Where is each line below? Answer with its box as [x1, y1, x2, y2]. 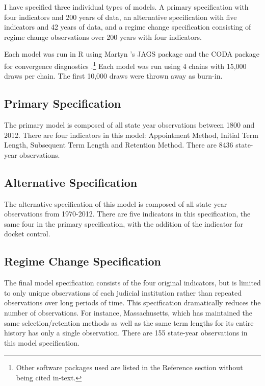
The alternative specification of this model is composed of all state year [4, 198, 227, 209]
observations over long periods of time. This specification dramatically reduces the [4, 297, 261, 308]
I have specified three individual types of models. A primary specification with [4, 2, 249, 12]
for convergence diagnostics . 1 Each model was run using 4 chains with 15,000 [4, 59, 247, 71]
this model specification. [4, 337, 79, 348]
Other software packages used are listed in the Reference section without [16, 362, 243, 373]
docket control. [4, 228, 50, 239]
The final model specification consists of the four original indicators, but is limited [4, 277, 261, 288]
